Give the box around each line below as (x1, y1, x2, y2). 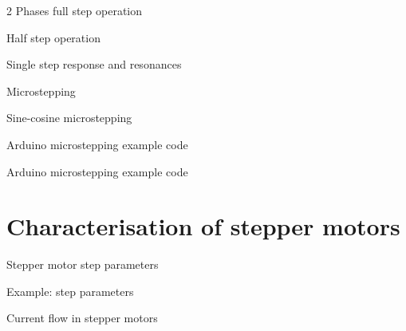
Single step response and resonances (6, 56, 182, 73)
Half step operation (6, 29, 101, 45)
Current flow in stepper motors (6, 309, 158, 326)
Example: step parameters (6, 282, 134, 299)
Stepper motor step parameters (6, 256, 159, 273)
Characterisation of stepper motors (6, 210, 400, 242)
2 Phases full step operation (6, 2, 143, 18)
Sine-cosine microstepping (6, 109, 132, 126)
